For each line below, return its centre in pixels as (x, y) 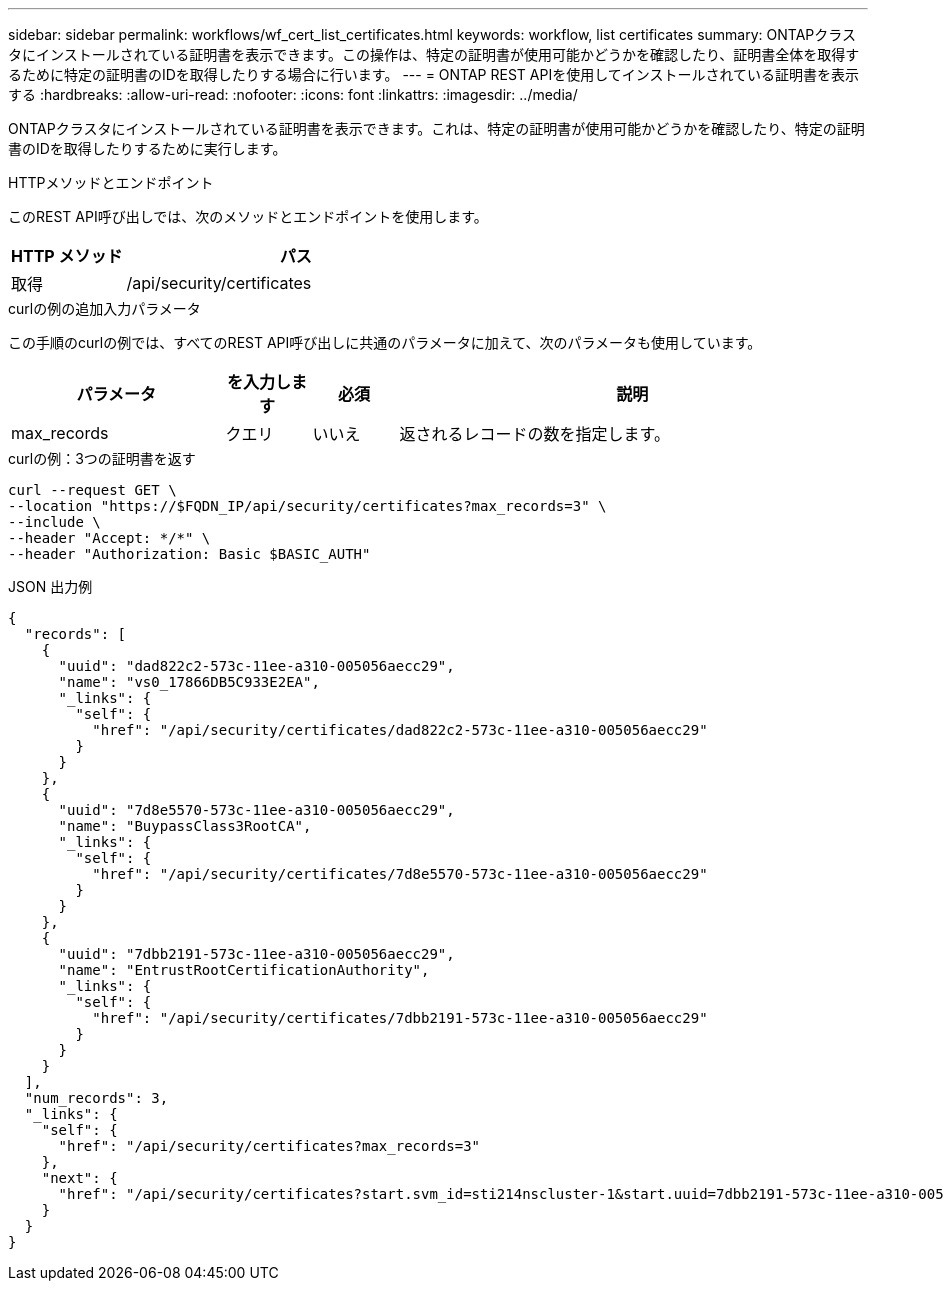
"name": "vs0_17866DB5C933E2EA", (189, 682)
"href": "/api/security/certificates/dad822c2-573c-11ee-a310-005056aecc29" (400, 730)
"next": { (79, 1178)
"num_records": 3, (96, 1098)
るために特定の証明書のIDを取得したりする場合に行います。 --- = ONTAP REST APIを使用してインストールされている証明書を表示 (434, 74)
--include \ (54, 522)
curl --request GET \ (92, 490)
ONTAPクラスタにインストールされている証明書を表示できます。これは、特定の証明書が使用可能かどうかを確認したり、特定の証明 (436, 128)
